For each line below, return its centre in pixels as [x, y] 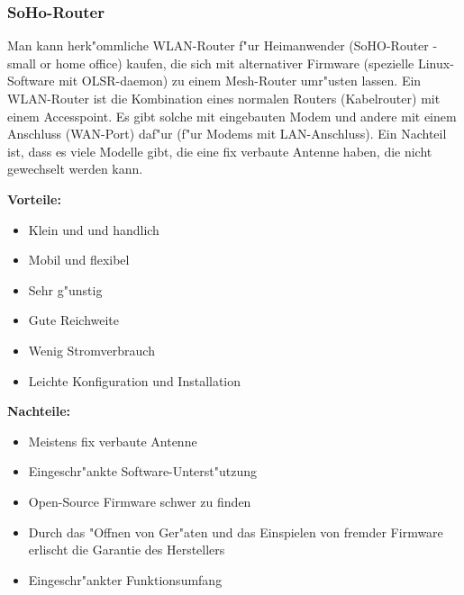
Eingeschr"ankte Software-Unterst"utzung [143, 471]
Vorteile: [34, 198]
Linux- [436, 63]
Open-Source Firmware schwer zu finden [140, 501]
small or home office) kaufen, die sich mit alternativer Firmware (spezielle [211, 63]
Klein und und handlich [94, 229]
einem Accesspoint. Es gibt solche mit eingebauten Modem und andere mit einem [232, 116]
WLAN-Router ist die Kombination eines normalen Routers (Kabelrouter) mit [224, 98]
